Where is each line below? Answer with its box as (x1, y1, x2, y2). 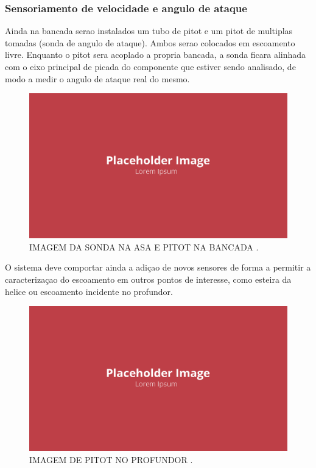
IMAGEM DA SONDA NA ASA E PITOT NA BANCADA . (29, 240, 259, 253)
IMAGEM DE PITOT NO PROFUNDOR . (29, 453, 193, 466)
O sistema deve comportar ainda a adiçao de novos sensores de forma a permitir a (5, 261, 311, 274)
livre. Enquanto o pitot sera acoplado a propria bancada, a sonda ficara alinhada (5, 48, 306, 61)
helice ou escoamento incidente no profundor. (5, 285, 173, 297)
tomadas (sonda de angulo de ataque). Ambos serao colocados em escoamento (5, 36, 295, 49)
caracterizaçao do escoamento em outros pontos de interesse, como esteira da (5, 273, 292, 286)
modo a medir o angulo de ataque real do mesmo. (5, 72, 190, 85)
